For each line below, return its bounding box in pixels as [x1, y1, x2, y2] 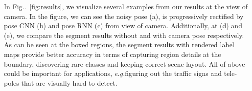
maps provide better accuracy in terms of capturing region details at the [4, 49, 221, 59]
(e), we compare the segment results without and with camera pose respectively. [4, 30, 244, 40]
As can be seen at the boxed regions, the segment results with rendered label [4, 39, 234, 50]
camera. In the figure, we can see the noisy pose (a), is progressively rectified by [4, 11, 244, 21]
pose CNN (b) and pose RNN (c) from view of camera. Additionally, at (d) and [4, 20, 242, 31]
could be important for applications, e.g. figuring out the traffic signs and [4, 68, 222, 78]
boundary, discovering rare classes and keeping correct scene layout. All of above [4, 58, 245, 69]
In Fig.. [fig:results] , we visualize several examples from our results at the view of [4, 1, 248, 11]
